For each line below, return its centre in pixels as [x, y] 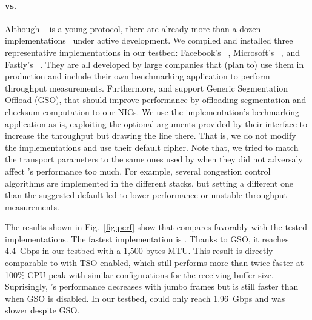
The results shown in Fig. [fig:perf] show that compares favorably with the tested [156, 227]
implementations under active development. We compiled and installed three [149, 40]
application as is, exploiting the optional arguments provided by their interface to [156, 123]
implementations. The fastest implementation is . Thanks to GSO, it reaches [147, 238]
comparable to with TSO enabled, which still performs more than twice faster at [154, 263]
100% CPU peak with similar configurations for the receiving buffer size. [139, 274]
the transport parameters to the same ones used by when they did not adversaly [154, 159]
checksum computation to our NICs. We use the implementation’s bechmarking [152, 111]
